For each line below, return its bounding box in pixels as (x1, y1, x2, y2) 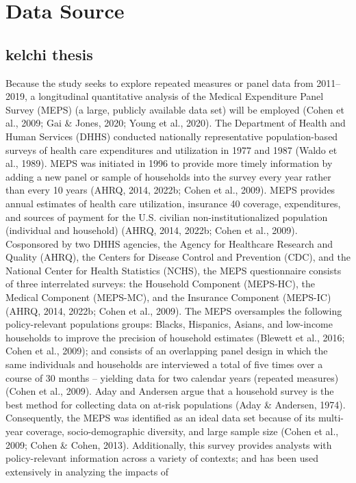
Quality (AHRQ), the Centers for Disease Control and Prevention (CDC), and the (5, 250, 351, 264)
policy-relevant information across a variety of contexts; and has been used (5, 451, 319, 465)
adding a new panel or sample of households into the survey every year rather (5, 169, 331, 183)
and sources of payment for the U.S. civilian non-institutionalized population (5, 209, 328, 224)
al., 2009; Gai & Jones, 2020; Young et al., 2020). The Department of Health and (5, 116, 346, 130)
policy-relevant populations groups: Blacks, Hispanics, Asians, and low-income (5, 317, 333, 331)
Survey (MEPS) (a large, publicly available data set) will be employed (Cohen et (5, 102, 344, 116)
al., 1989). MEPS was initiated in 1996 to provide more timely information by (5, 156, 333, 170)
